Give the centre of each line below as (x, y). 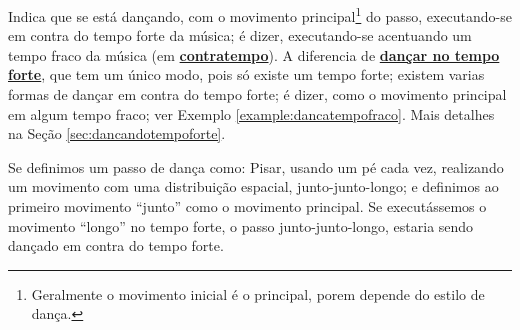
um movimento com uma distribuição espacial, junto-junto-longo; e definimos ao (253, 186)
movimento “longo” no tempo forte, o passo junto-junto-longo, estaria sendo (241, 225)
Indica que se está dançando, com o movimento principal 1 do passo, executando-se (260, 14)
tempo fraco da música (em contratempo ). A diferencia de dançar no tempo (254, 54)
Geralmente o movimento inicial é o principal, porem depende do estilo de (258, 293)
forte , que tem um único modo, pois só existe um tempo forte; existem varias (246, 74)
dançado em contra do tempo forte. (116, 245)
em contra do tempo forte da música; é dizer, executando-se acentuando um (240, 35)
